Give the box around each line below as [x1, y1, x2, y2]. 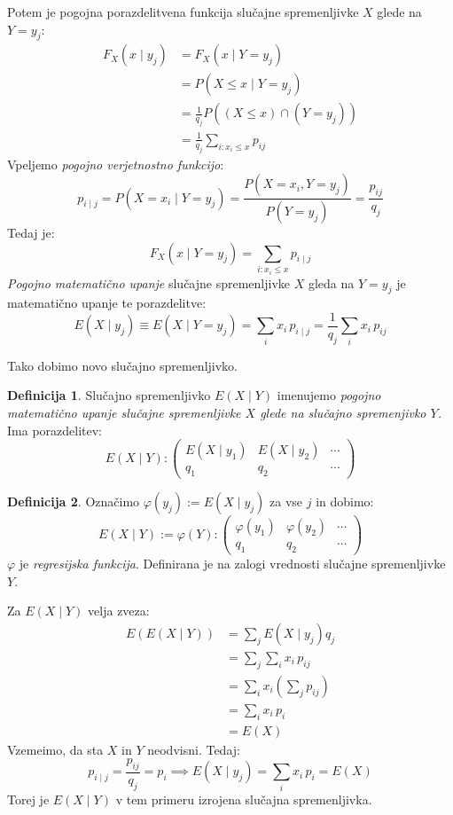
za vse [269, 492, 303, 511]
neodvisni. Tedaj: [147, 740, 240, 758]
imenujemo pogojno [277, 386, 381, 404]
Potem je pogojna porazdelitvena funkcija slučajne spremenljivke [7, 3, 359, 20]
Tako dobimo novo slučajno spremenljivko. [7, 356, 238, 374]
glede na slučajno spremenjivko [260, 404, 426, 422]
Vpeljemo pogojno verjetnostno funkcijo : [7, 154, 224, 173]
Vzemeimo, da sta [7, 740, 104, 758]
